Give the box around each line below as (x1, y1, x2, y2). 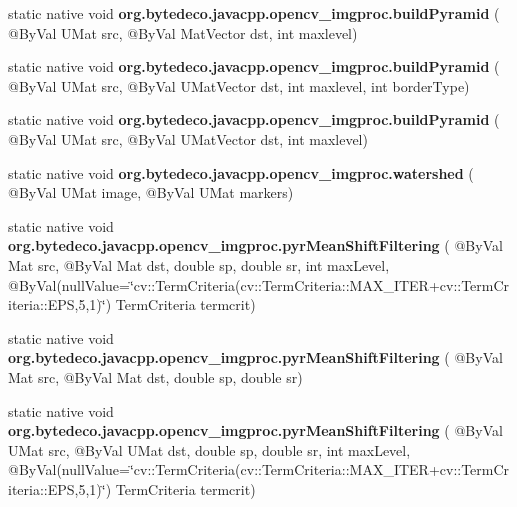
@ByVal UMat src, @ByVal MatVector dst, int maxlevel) (8, 22, 358, 43)
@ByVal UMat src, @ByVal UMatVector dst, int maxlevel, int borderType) (8, 75, 470, 96)
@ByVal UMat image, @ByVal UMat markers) (8, 182, 294, 203)
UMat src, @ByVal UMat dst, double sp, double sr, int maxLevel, (8, 439, 411, 460)
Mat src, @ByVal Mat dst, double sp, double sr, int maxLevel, (8, 254, 390, 275)
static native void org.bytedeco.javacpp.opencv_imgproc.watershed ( (8, 162, 474, 183)
